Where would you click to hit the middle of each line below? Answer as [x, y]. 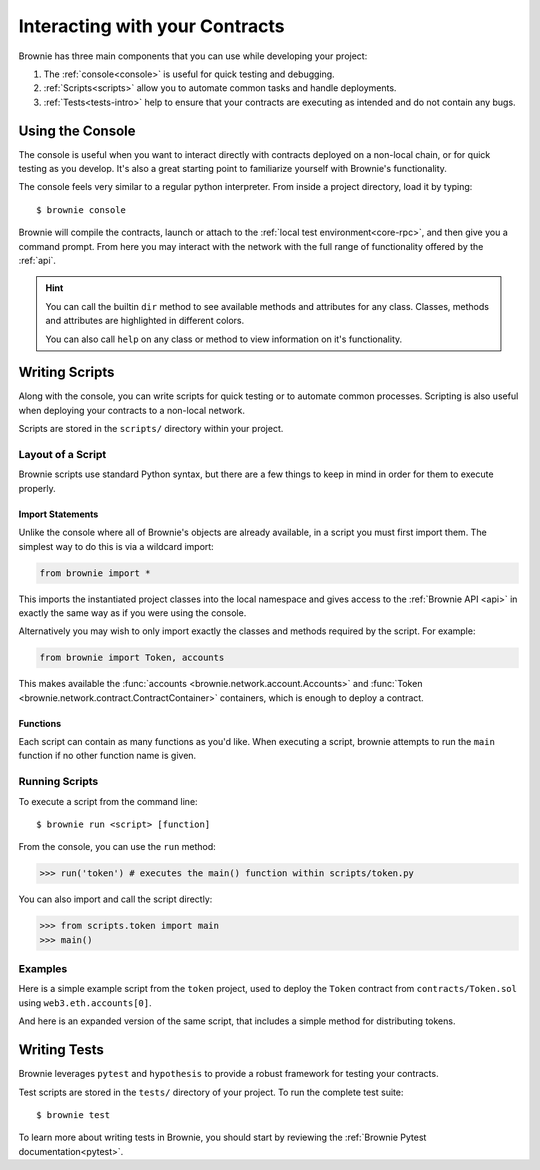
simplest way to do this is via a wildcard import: [116, 546]
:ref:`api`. [37, 260]
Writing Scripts [66, 372]
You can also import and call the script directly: [115, 899]
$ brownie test [73, 1114]
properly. [37, 488]
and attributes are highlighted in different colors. [145, 321]
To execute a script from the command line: [108, 801]
